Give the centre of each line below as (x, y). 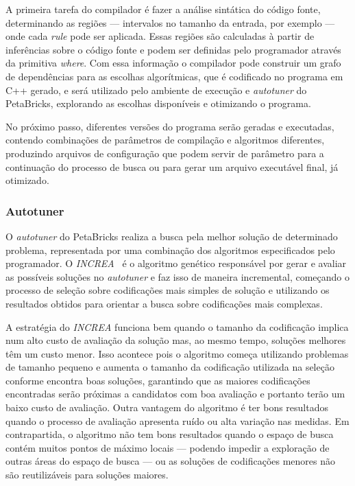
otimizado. (27, 180)
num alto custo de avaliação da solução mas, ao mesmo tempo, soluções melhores (176, 340)
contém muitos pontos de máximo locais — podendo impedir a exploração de (168, 447)
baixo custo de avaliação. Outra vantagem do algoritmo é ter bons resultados (167, 407)
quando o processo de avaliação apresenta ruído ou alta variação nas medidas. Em (177, 420)
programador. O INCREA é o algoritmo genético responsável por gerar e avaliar (176, 263)
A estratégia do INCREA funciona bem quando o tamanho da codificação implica (177, 326)
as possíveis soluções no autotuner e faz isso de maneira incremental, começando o (178, 276)
